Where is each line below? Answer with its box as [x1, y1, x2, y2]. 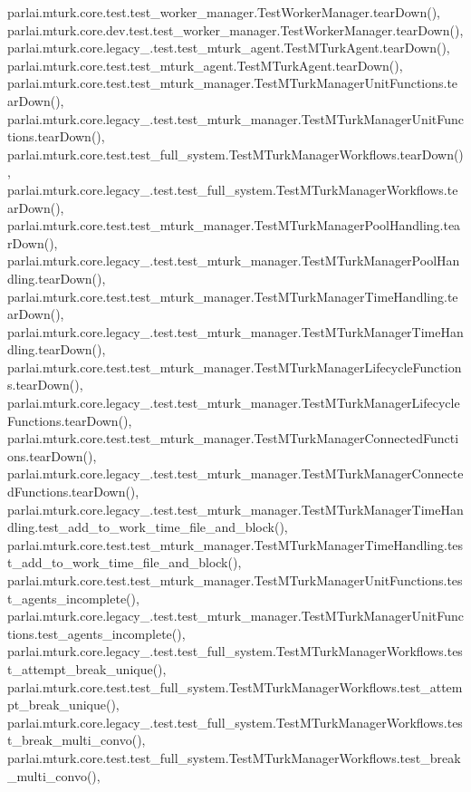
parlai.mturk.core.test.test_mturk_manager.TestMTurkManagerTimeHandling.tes [7, 535, 464, 554]
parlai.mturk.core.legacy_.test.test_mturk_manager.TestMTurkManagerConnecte [7, 464, 464, 483]
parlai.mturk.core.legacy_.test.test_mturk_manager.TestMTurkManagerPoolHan [7, 251, 460, 270]
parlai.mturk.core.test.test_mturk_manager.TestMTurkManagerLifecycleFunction [7, 357, 462, 376]
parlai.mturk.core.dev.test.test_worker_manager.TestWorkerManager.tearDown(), [7, 20, 464, 39]
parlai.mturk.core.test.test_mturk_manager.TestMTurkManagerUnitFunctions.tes [7, 571, 463, 589]
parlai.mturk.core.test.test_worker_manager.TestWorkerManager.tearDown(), [7, 3, 441, 21]
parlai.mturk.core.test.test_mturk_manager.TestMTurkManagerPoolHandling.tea [7, 216, 461, 235]
